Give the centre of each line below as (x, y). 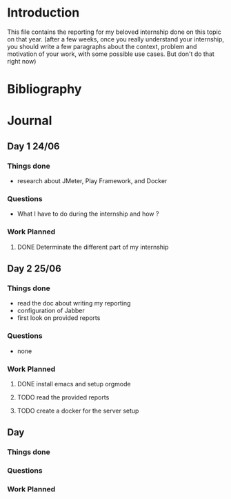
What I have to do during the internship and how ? (88, 214)
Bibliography (44, 90)
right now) (22, 61)
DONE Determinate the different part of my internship (93, 247)
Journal (30, 121)
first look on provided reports (59, 318)
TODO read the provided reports (63, 397)
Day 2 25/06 (34, 269)
